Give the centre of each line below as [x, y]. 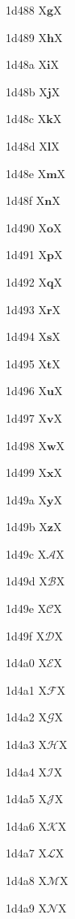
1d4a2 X [26, 717]
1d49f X [25, 635]
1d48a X [26, 64]
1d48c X [26, 119]
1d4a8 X [26, 880]
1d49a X [26, 499]
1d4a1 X [26, 689]
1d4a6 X [26, 825]
